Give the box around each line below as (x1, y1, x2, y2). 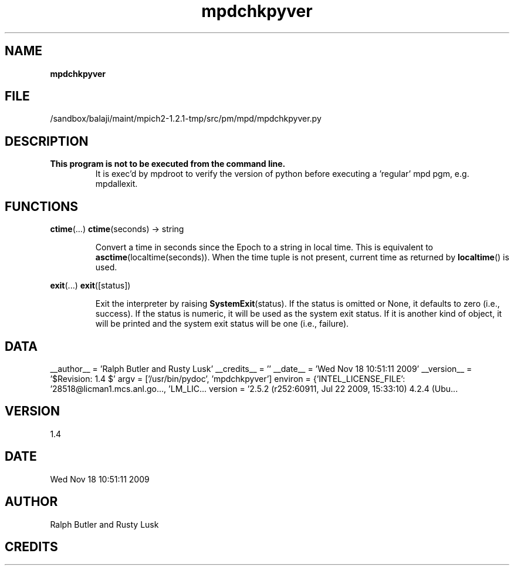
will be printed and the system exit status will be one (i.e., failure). (95, 318, 349, 329)
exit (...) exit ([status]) (50, 280, 131, 291)
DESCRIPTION (5, 133, 89, 149)
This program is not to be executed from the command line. (50, 159, 286, 169)
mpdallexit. (95, 179, 138, 189)
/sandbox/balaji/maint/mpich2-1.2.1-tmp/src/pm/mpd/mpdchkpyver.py (50, 113, 322, 124)
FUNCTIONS (5, 199, 79, 214)
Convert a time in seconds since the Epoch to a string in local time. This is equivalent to (95, 242, 434, 253)
